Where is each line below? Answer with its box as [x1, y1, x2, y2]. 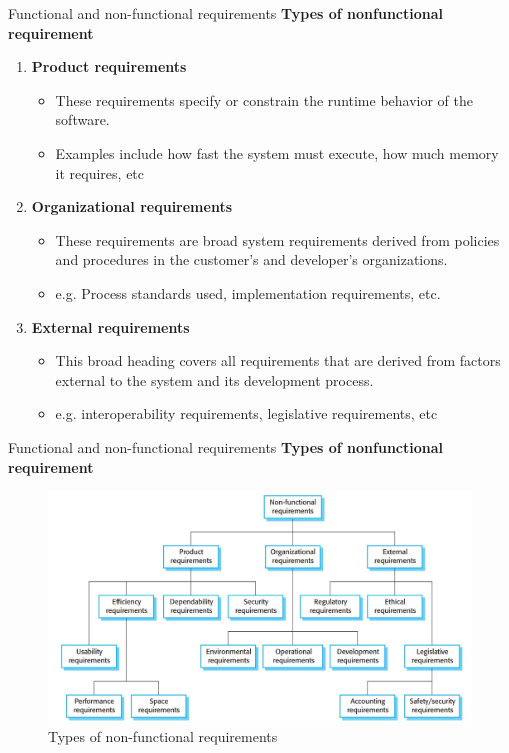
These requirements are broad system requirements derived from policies [55, 229, 500, 250]
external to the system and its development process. [55, 369, 374, 390]
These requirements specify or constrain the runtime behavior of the [55, 89, 474, 110]
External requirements [31, 316, 190, 337]
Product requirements [31, 56, 187, 77]
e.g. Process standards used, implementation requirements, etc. [55, 282, 441, 303]
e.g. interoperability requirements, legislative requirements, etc [55, 403, 438, 424]
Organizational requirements [31, 196, 233, 217]
